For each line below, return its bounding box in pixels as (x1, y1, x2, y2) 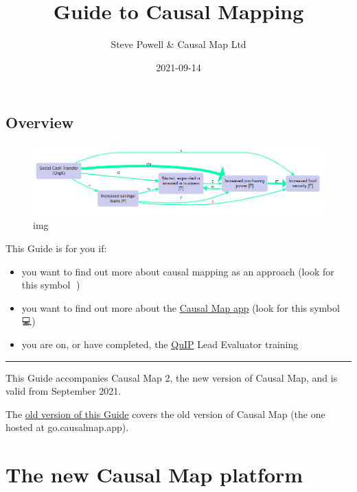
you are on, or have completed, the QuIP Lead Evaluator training (21, 336, 299, 351)
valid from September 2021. (5, 384, 122, 398)
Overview (5, 112, 74, 133)
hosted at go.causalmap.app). (5, 420, 129, 434)
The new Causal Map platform (5, 460, 303, 489)
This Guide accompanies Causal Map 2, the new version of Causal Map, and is (5, 370, 338, 384)
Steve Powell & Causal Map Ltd (111, 37, 246, 51)
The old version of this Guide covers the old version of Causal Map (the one (5, 406, 325, 421)
